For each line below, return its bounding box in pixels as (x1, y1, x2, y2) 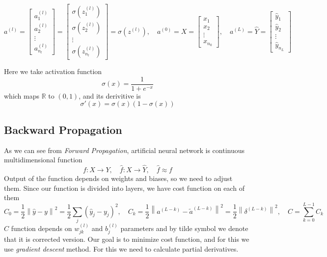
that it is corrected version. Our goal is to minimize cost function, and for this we (4, 234, 249, 244)
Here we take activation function (4, 66, 102, 77)
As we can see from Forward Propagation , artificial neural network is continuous (4, 145, 245, 155)
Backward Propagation (4, 122, 122, 137)
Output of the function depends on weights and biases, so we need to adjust (4, 173, 233, 183)
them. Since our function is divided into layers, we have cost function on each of (4, 182, 245, 193)
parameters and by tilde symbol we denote (120, 223, 248, 233)
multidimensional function (4, 154, 82, 165)
